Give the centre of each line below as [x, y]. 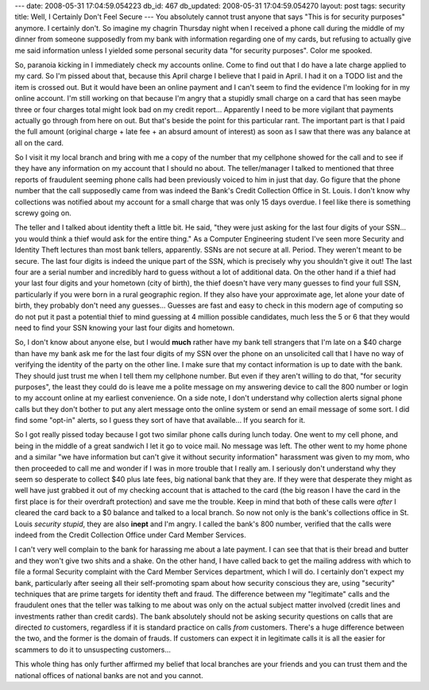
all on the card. [39, 142]
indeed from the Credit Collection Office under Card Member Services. [130, 535]
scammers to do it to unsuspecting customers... [93, 649]
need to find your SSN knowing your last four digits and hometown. [124, 328]
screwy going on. [43, 213]
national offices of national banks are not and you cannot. [109, 675]
